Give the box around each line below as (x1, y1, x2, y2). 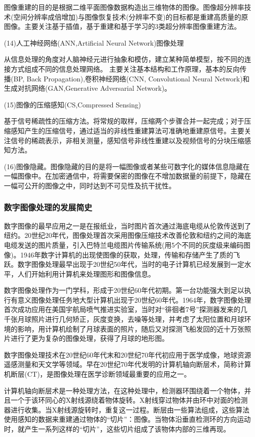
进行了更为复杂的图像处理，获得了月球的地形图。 (10, 333, 169, 343)
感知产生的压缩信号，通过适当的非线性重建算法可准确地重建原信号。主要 (10, 125, 244, 135)
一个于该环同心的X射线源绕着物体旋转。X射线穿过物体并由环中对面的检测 (10, 395, 248, 405)
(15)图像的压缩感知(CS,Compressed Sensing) (4, 99, 141, 109)
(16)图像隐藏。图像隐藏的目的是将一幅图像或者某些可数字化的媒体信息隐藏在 (4, 161, 250, 171)
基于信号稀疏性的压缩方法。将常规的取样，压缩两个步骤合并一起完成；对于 (4, 116, 244, 126)
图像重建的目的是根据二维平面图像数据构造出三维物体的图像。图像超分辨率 (4, 2, 244, 12)
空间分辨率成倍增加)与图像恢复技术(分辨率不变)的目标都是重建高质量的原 (13, 11, 248, 22)
